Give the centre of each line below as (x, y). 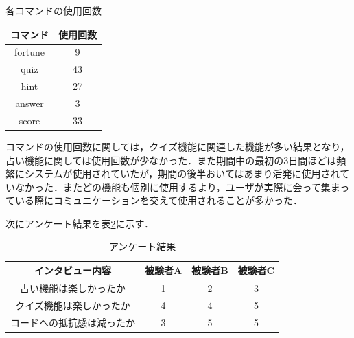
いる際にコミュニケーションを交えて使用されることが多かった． (159, 200)
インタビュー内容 (73, 270)
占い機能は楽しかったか (73, 288)
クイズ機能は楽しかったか (73, 305)
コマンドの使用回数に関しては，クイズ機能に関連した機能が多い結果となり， (178, 146)
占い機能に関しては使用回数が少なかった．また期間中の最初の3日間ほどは (171, 160)
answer (29, 103)
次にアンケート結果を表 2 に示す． (80, 223)
